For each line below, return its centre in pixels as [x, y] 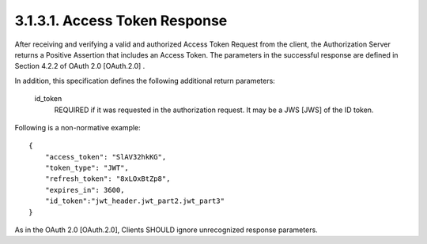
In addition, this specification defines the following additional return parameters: [145, 81]
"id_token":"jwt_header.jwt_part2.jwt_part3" [135, 201]
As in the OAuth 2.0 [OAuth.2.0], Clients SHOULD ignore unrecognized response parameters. [166, 230]
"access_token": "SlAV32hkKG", [106, 157]
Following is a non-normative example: [78, 127]
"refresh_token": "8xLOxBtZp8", [108, 179]
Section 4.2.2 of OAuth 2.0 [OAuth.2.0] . [80, 66]
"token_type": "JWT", [87, 168]
